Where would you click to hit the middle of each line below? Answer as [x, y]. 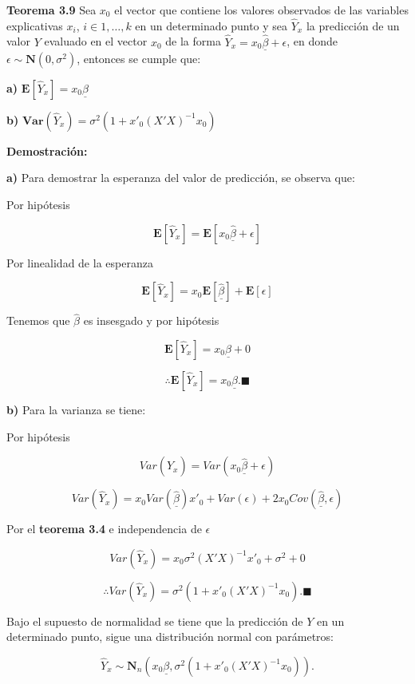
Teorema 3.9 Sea [51, 10]
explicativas [35, 25]
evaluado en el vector [96, 41]
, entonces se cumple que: [139, 58]
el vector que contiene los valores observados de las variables [261, 10]
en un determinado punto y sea [211, 25]
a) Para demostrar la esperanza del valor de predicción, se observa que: [181, 178]
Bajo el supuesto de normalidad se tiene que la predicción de [155, 621]
